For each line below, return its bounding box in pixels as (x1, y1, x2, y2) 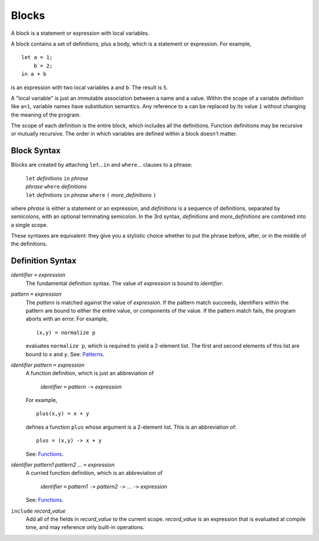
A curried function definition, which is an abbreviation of (25, 469, 163, 477)
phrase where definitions (25, 183, 87, 190)
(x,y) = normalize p (36, 329, 96, 336)
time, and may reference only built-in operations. (25, 524, 145, 531)
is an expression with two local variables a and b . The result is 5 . (11, 83, 168, 91)
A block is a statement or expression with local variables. (11, 30, 150, 37)
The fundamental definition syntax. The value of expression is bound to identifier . (25, 280, 224, 287)
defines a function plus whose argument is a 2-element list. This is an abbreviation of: (25, 423, 237, 430)
